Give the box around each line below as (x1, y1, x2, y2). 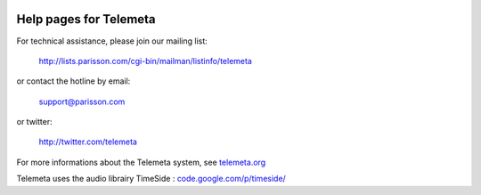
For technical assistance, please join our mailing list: (16, 36, 208, 46)
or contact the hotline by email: (16, 76, 131, 86)
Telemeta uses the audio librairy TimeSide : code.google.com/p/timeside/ (16, 174, 287, 184)
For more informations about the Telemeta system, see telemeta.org (16, 157, 266, 167)
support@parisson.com (38, 96, 126, 107)
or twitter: (16, 117, 53, 127)
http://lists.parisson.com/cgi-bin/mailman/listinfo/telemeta (38, 55, 253, 66)
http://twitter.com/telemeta (38, 136, 138, 147)
